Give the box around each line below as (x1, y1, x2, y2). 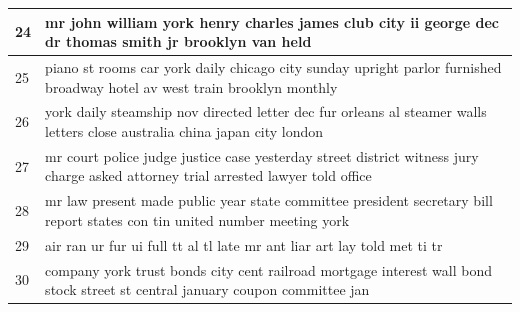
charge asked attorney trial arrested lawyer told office (45, 165, 372, 186)
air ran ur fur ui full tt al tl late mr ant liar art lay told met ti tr (45, 234, 443, 255)
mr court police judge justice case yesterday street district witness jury (45, 145, 479, 166)
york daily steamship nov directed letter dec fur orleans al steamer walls (45, 101, 487, 122)
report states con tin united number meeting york (45, 209, 350, 230)
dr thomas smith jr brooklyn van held (45, 31, 312, 52)
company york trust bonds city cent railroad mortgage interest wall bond (45, 259, 493, 280)
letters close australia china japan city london (45, 120, 324, 141)
